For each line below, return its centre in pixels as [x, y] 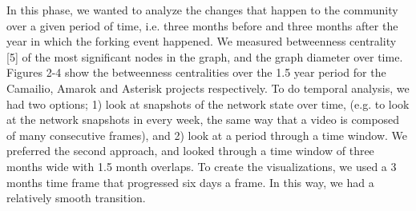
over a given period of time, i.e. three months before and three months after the [202, 25]
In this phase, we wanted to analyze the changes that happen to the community [202, 10]
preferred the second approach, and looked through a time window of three [190, 151]
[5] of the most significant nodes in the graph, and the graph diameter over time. [205, 56]
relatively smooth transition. [76, 198]
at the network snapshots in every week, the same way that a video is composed [203, 119]
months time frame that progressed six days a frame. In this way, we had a [190, 182]
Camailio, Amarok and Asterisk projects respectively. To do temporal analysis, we [208, 88]
